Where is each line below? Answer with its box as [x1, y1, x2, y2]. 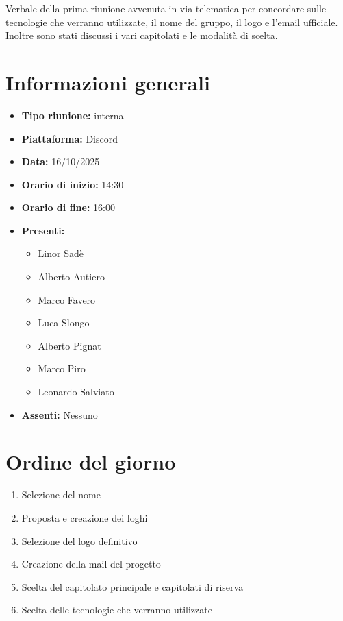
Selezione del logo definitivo [21, 533, 138, 548]
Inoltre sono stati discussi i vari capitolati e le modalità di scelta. [5, 28, 278, 42]
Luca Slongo [38, 315, 90, 330]
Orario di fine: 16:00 [21, 200, 115, 215]
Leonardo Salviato [38, 385, 114, 399]
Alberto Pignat [38, 338, 101, 352]
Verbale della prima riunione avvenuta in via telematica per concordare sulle [5, 1, 327, 15]
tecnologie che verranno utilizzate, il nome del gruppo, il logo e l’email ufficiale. [5, 14, 338, 29]
